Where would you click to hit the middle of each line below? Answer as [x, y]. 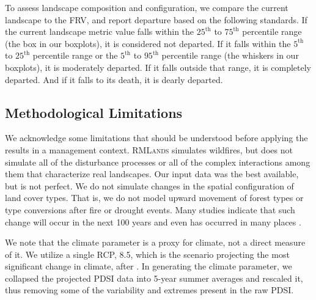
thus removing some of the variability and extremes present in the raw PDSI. [149, 290]
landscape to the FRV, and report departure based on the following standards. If [156, 19]
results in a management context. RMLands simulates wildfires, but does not [149, 149]
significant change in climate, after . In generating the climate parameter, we [149, 266]
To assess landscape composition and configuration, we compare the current [147, 7]
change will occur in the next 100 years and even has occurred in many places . [153, 221]
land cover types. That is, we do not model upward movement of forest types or [154, 198]
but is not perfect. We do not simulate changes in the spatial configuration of [149, 185]
